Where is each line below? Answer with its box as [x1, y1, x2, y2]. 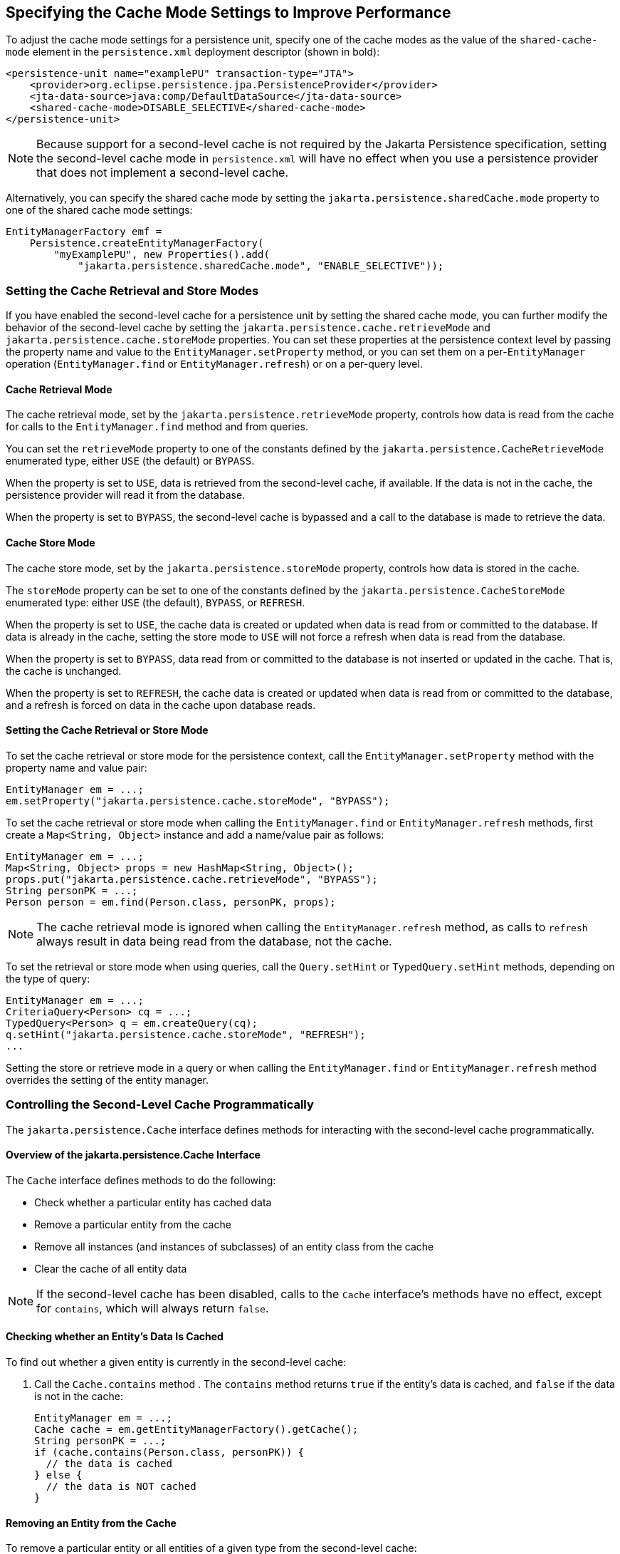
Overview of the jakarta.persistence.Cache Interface [6, 1149, 261, 1161]
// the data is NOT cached [46, 1481, 196, 1493]
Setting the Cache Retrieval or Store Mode [6, 724, 209, 737]
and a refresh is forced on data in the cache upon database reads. [6, 698, 316, 711]
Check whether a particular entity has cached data [34, 1196, 272, 1208]
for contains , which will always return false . [36, 1300, 269, 1315]
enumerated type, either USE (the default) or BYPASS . [6, 455, 255, 467]
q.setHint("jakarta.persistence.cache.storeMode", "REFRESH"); [6, 1028, 366, 1040]
